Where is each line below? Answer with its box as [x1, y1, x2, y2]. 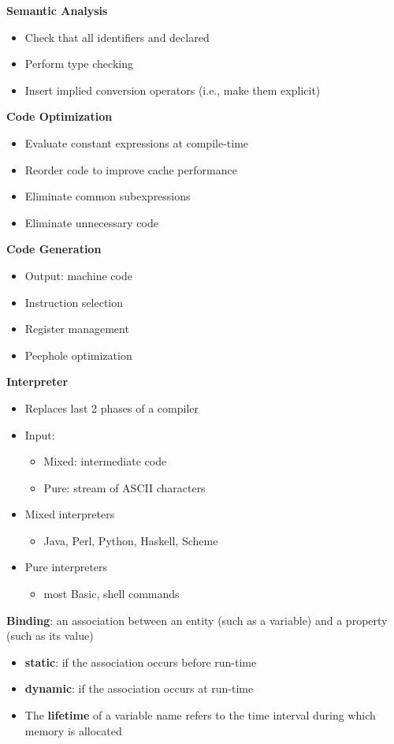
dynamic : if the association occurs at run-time [24, 680, 254, 697]
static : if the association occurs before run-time [24, 653, 257, 670]
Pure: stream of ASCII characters [43, 479, 206, 495]
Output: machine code [24, 267, 132, 283]
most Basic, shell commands [43, 585, 180, 602]
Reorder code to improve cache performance [24, 161, 237, 178]
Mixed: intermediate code [43, 453, 167, 469]
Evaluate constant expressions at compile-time [24, 134, 249, 151]
